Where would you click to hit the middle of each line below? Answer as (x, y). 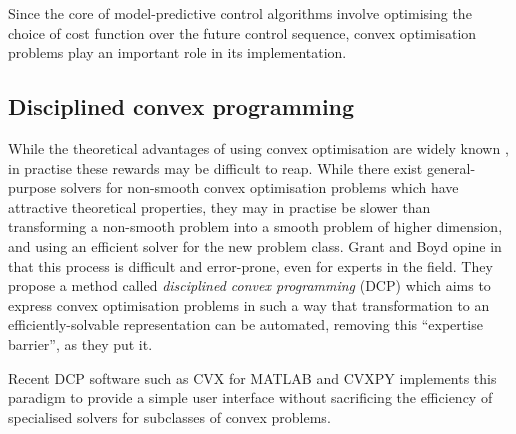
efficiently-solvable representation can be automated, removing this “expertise (245, 324)
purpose (32, 187)
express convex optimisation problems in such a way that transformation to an (249, 304)
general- (451, 167)
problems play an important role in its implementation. (177, 52)
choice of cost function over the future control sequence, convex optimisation (242, 32)
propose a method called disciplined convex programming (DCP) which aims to (249, 285)
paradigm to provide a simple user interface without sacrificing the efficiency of (250, 397)
